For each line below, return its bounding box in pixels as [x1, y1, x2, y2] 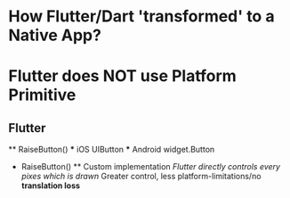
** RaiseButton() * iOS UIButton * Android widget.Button [8, 144, 215, 155]
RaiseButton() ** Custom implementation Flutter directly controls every [20, 161, 281, 172]
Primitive [8, 85, 77, 105]
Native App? [8, 25, 101, 45]
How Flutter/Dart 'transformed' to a [8, 6, 275, 27]
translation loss [20, 180, 81, 191]
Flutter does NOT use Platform [8, 66, 237, 87]
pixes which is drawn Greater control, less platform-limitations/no [20, 171, 262, 182]
